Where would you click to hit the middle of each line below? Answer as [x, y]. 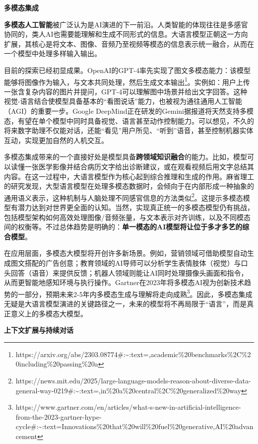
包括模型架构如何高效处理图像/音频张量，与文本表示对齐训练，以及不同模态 [127, 217]
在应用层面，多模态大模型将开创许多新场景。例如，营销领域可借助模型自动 [126, 253]
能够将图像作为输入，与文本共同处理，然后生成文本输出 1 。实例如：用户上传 [127, 81]
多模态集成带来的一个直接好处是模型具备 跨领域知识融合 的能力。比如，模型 [126, 157]
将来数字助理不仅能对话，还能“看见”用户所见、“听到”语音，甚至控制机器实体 [129, 130]
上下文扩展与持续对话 [39, 330]
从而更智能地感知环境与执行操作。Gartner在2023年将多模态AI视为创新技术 [124, 282]
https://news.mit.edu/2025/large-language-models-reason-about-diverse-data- [133, 380]
